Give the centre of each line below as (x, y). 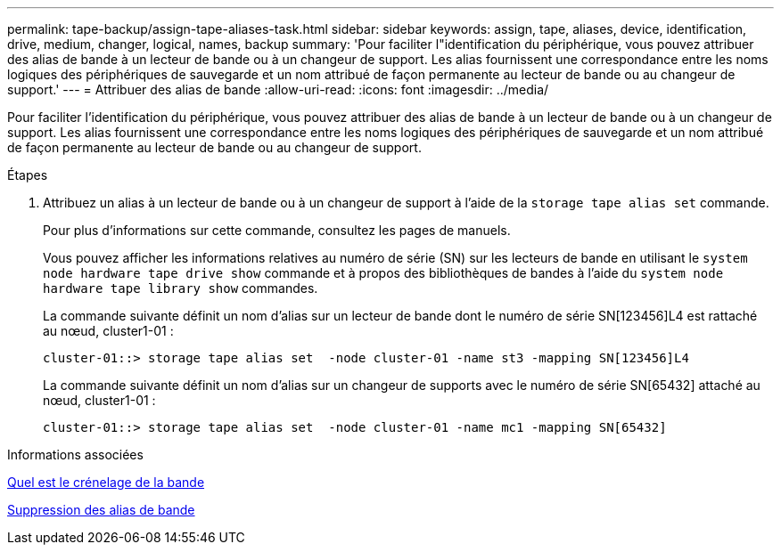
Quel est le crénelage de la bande (106, 482)
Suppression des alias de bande (101, 510)
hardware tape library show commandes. (181, 288)
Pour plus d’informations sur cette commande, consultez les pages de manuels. (277, 230)
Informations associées (75, 455)
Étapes (28, 175)
